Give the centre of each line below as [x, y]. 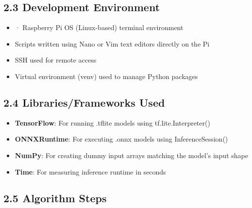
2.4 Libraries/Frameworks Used [84, 102]
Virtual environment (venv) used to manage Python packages [106, 76]
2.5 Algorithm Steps [55, 198]
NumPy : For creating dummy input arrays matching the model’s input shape [131, 155]
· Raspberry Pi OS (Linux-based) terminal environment [99, 27]
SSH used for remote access [56, 60]
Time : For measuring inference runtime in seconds [90, 171]
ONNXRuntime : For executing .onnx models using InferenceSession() [121, 139]
